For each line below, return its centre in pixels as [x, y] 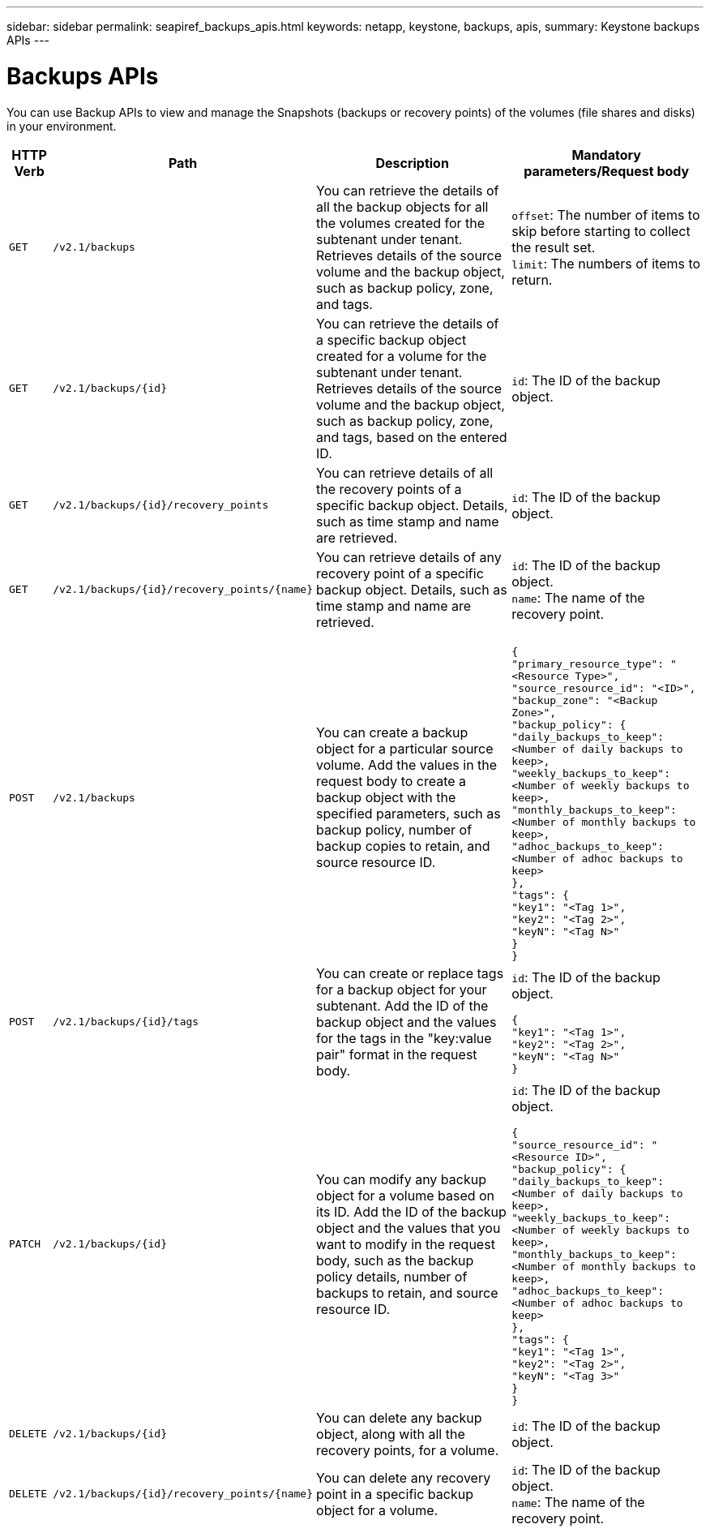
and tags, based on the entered [412, 437]
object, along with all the [391, 1434]
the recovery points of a [389, 489]
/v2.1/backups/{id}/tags [126, 1022]
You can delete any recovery [404, 1477]
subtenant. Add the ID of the [402, 1005]
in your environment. [62, 126]
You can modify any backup [401, 1179]
